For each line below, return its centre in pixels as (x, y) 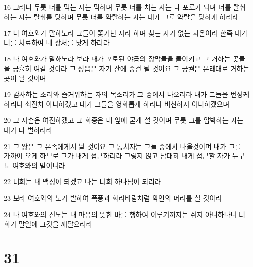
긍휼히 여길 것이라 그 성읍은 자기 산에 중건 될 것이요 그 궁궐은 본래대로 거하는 (131, 68)
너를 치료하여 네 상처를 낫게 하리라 (57, 42)
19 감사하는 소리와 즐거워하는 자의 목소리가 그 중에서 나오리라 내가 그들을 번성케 (127, 94)
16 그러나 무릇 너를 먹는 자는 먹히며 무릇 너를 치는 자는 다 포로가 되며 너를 (117, 7)
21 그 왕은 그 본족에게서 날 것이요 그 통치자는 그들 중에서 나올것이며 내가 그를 (123, 146)
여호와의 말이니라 (39, 165)
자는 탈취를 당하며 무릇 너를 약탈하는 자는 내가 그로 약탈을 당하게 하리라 (128, 16)
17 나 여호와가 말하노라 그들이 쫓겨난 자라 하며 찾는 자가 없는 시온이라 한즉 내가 (126, 33)
